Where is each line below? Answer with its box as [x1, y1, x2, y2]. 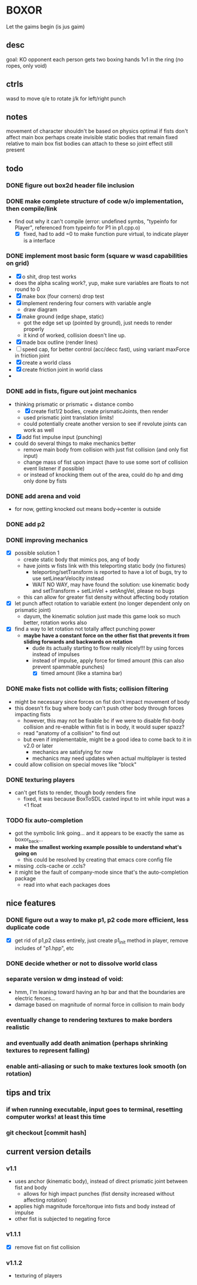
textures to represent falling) [6, 1046, 90, 1054]
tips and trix [6, 1087, 51, 1097]
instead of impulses [32, 651, 80, 658]
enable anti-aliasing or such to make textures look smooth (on [6, 1062, 187, 1070]
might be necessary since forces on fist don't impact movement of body [14, 698, 190, 705]
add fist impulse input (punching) [22, 433, 103, 440]
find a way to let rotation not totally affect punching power [14, 625, 156, 632]
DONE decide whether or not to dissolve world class [6, 959, 158, 968]
